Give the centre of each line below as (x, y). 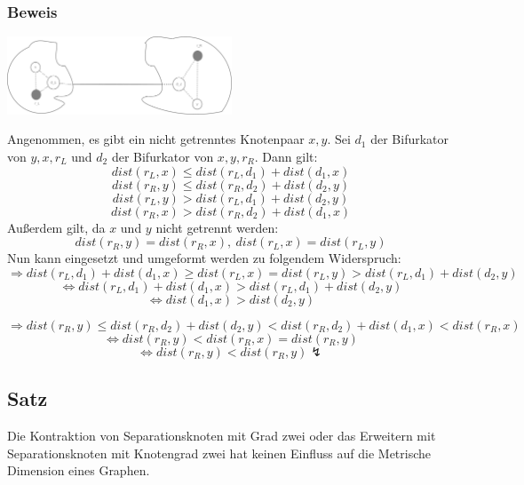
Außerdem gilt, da (56, 227)
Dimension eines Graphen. (79, 470)
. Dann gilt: (286, 156)
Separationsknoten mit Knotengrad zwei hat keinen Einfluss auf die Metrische (219, 453)
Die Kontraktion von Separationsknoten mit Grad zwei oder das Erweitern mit (222, 435)
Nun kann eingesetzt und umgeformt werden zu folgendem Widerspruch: (204, 258)
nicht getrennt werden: (217, 227)
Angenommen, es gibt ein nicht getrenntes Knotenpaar (156, 139)
